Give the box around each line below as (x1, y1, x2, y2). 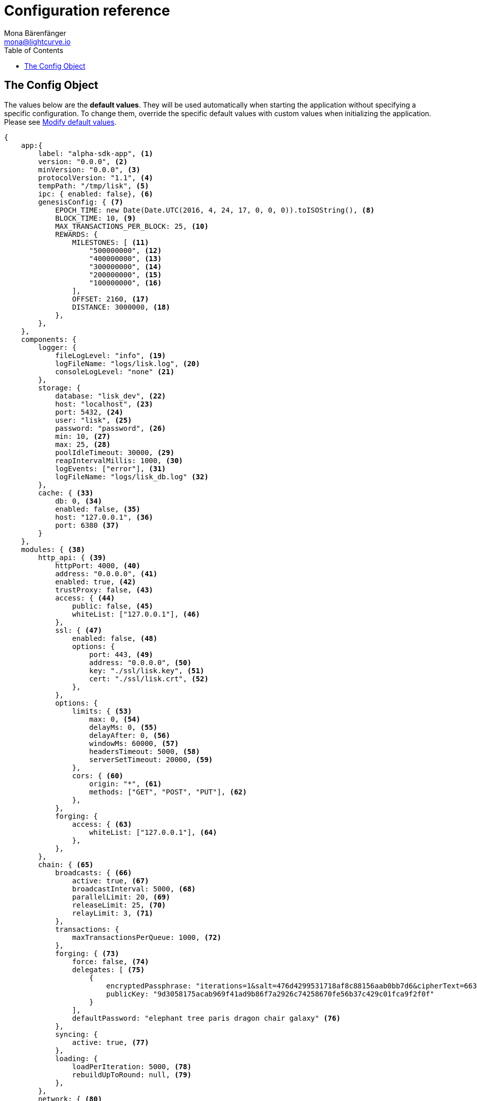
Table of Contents (4, 45, 64, 55)
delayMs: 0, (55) (89, 723, 158, 731)
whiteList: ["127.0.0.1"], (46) (72, 610, 200, 618)
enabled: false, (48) (72, 634, 158, 642)
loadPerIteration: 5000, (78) (72, 1062, 192, 1071)
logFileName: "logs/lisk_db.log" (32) (55, 472, 209, 481)
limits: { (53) (72, 707, 132, 715)
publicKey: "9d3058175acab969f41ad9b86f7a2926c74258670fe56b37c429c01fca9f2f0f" (106, 989, 435, 998)
